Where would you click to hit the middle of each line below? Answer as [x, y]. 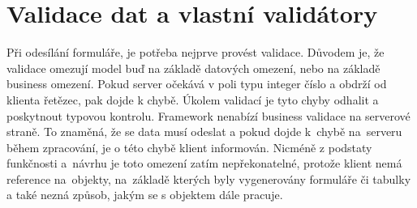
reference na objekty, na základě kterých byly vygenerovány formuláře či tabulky [209, 178]
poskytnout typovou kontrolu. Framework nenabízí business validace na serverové [208, 115]
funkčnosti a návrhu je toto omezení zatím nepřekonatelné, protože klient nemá [204, 163]
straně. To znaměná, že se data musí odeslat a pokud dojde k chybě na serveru [204, 132]
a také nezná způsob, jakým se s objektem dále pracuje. [145, 195]
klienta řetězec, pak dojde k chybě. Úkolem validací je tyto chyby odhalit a [193, 99]
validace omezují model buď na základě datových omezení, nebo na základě [193, 68]
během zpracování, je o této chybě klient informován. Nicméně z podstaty [189, 147]
